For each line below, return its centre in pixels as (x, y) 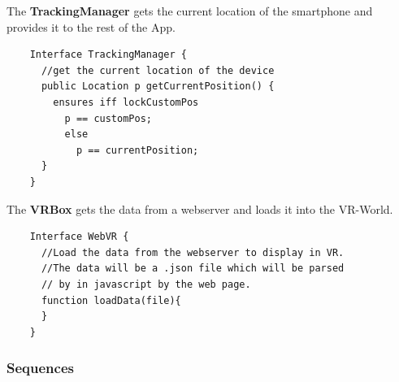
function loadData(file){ (111, 300)
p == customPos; (108, 118)
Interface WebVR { (79, 237)
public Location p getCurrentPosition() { (158, 87)
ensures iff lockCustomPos (126, 102)
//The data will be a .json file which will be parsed (193, 269)
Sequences (40, 368)
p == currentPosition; (137, 150)
